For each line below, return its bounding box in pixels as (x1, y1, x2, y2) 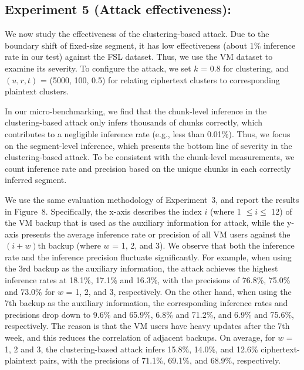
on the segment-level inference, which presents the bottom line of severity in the (5, 139, 292, 151)
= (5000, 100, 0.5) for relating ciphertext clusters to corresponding (40, 73, 280, 86)
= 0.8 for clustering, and (201, 62, 289, 74)
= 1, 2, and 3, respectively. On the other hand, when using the (66, 285, 292, 297)
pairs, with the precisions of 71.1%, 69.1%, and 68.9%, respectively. (39, 354, 281, 366)
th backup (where (38, 239, 101, 252)
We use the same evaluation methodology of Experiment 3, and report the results (5, 193, 299, 205)
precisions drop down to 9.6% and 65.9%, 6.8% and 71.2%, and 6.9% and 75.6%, (5, 308, 294, 320)
